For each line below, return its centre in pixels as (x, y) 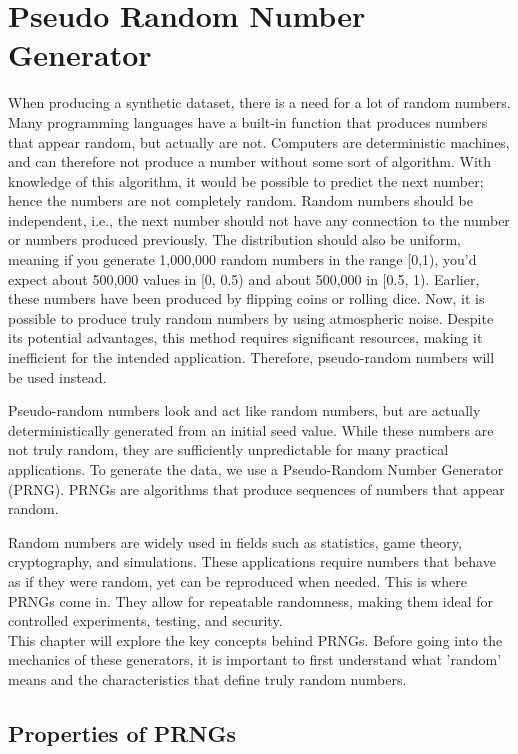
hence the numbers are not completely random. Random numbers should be (240, 200)
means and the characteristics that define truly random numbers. (207, 678)
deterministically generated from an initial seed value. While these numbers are (251, 429)
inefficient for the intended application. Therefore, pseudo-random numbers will (251, 357)
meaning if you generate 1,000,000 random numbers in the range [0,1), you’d (242, 259)
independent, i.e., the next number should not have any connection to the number (259, 219)
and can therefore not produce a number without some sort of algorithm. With (250, 161)
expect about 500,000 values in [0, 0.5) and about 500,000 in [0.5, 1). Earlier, (244, 278)
